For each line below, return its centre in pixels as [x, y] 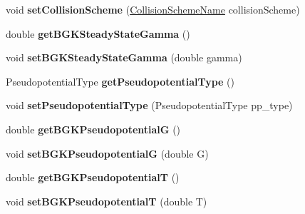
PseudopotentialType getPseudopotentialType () [120, 81]
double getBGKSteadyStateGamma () [98, 33]
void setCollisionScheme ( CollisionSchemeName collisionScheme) [153, 9]
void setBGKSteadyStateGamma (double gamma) [124, 57]
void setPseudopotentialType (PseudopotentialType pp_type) [149, 105]
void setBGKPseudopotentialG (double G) [107, 153]
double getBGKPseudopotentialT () [93, 177]
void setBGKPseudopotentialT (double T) [107, 201]
